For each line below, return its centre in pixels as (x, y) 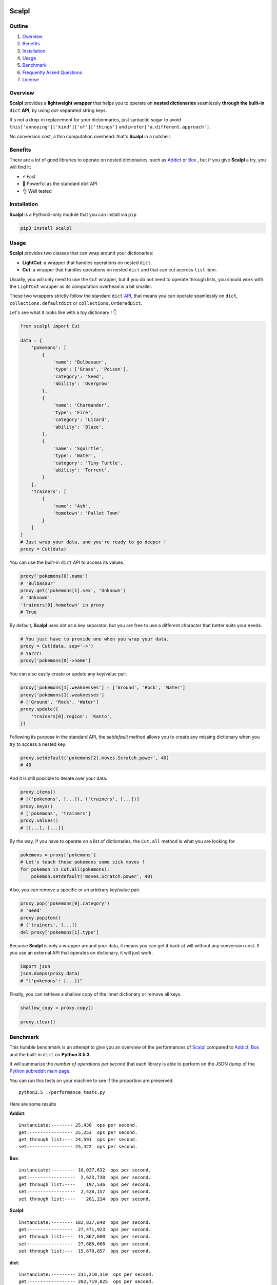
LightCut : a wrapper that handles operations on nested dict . (87, 263)
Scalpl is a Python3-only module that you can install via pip (73, 214)
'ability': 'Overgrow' (81, 384)
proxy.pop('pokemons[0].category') (65, 903)
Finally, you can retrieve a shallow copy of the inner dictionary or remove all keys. (96, 994)
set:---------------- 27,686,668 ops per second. (85, 1244)
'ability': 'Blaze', (78, 427)
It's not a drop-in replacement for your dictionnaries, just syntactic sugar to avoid (95, 120)
